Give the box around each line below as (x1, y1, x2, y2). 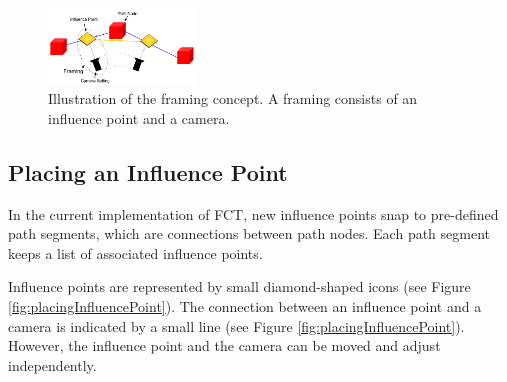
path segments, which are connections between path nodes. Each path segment (8, 223, 491, 244)
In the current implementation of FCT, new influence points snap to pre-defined (8, 203, 499, 224)
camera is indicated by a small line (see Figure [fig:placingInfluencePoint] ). (8, 315, 465, 336)
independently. (8, 354, 97, 375)
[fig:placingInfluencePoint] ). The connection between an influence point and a (8, 295, 482, 316)
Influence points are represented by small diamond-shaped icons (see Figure (8, 276, 471, 297)
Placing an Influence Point (8, 156, 288, 187)
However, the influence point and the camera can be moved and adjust (8, 335, 441, 356)
